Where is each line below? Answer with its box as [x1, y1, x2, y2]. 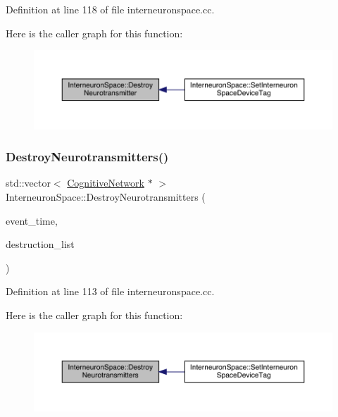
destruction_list [6, 237, 75, 251]
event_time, [6, 213, 58, 228]
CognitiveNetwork [67, 175, 144, 190]
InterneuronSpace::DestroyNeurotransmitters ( [6, 189, 206, 204]
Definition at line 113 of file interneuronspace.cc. [6, 284, 215, 299]
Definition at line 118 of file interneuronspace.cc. [6, 2, 215, 16]
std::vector [6, 175, 51, 190]
